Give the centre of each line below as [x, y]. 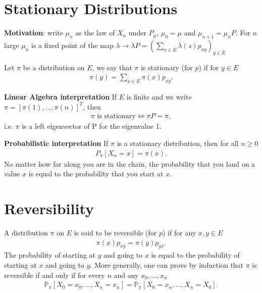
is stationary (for [167, 67]
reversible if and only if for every [55, 275]
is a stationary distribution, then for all [178, 143]
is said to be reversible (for [115, 232]
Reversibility [49, 208]
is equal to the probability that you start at [96, 174]
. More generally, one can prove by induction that [167, 264]
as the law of [95, 33]
